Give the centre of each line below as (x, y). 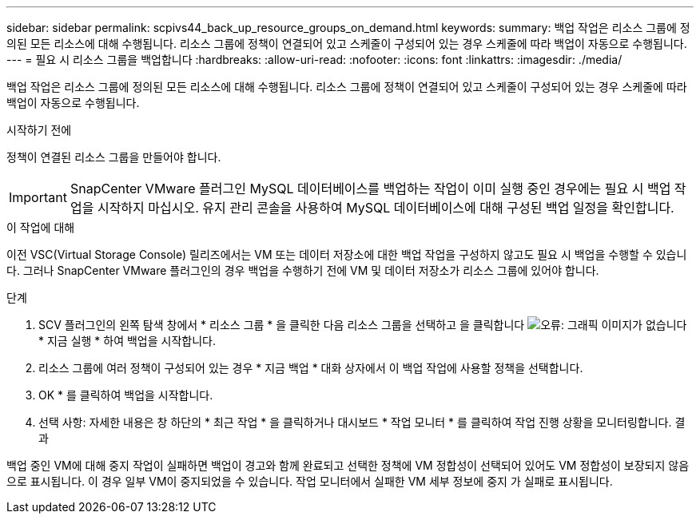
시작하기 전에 (39, 130)
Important (38, 197)
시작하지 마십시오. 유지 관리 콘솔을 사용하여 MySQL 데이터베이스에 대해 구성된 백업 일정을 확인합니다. (386, 208)
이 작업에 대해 (41, 227)
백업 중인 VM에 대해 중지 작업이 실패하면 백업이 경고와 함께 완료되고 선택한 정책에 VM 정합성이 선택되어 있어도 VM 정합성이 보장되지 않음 (348, 465)
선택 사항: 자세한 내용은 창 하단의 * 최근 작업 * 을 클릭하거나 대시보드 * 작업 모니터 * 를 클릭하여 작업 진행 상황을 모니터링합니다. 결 (362, 422)
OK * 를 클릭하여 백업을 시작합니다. (126, 395)
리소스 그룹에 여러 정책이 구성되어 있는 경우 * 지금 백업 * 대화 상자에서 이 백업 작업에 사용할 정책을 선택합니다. (311, 368)
